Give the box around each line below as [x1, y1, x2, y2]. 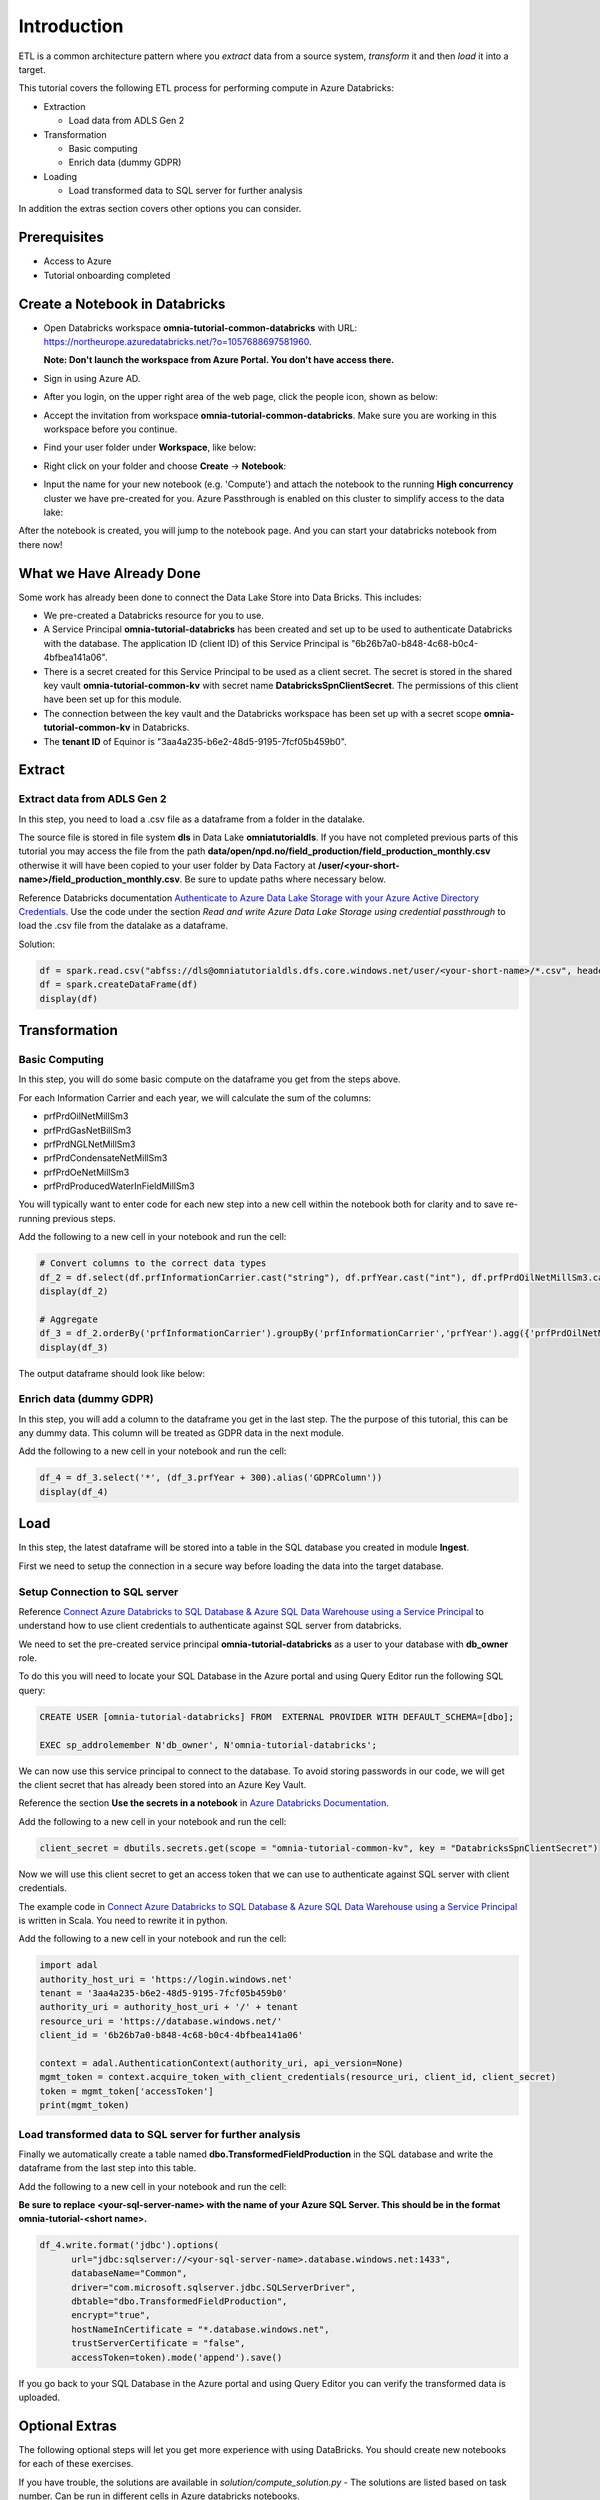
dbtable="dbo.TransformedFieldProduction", [71, 2296, 288, 2307]
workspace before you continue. [43, 423, 178, 435]
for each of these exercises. [18, 2458, 134, 2470]
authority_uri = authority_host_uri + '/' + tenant [39, 2001, 299, 2013]
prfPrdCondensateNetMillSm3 [43, 1152, 168, 1164]
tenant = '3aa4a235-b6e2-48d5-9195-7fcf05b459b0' [39, 1988, 288, 1999]
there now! [18, 538, 64, 550]
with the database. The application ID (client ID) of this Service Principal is [43, 637, 349, 649]
